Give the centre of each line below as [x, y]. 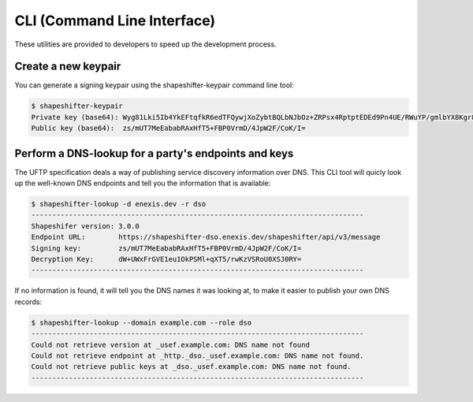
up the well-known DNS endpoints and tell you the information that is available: [143, 183]
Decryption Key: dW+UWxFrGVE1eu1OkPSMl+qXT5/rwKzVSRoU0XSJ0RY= [166, 259]
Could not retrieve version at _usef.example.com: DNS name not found [171, 344]
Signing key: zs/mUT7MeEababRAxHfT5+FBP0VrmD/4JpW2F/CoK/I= [166, 248]
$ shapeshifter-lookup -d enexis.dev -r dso [119, 204]
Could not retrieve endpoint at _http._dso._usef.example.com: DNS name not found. [197, 355]
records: [28, 301]
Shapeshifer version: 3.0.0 [85, 226]
